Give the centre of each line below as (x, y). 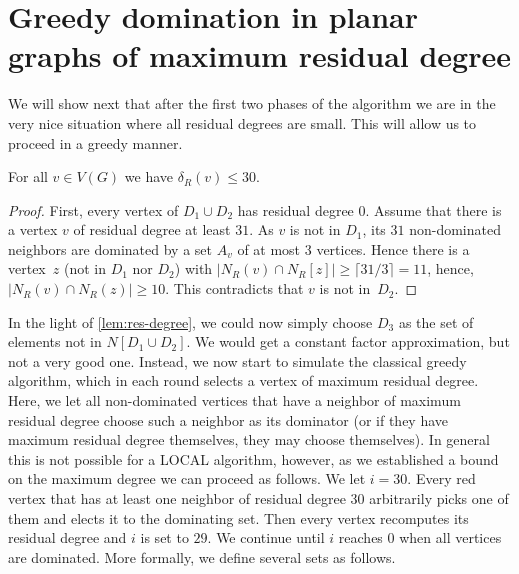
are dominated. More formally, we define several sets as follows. (202, 556)
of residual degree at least (152, 229)
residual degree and (67, 537)
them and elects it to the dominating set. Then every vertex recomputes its (238, 517)
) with (193, 268)
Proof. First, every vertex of (93, 209)
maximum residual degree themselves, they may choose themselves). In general (249, 439)
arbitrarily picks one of (439, 498)
